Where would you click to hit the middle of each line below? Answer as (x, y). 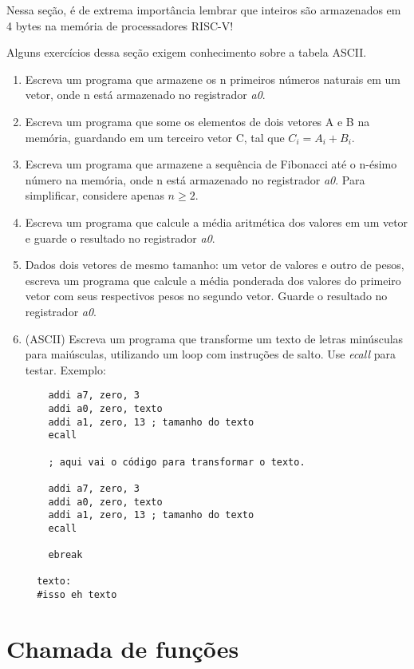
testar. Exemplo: (65, 369)
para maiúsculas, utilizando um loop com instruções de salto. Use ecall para (210, 354)
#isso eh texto (77, 595)
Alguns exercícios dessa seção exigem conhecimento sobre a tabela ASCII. (187, 52)
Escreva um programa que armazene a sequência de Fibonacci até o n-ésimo (211, 164)
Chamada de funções (123, 648)
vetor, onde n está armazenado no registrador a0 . (145, 95)
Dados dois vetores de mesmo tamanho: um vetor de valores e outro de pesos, (215, 265)
